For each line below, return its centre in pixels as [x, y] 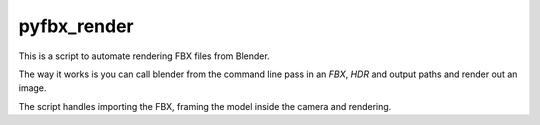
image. [32, 88]
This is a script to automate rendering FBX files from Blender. [144, 56]
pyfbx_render [76, 26]
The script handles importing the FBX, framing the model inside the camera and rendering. [205, 106]
